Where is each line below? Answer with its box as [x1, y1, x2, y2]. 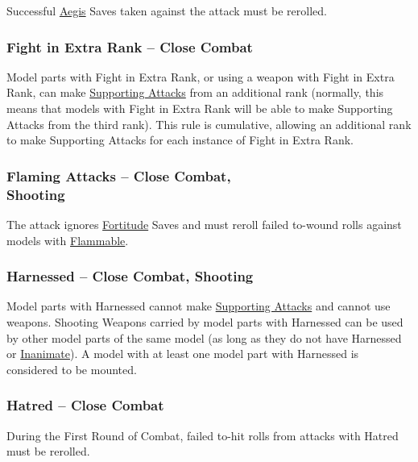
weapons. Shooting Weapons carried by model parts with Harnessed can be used [6, 313, 404, 330]
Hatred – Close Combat [6, 395, 164, 415]
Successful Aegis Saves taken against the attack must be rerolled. [6, 2, 327, 19]
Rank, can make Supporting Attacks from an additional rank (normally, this [6, 84, 384, 101]
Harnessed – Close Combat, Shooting [6, 266, 254, 286]
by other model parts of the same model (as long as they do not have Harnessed [6, 329, 402, 346]
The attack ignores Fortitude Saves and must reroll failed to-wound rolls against [6, 215, 402, 232]
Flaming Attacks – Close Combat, [6, 165, 231, 185]
